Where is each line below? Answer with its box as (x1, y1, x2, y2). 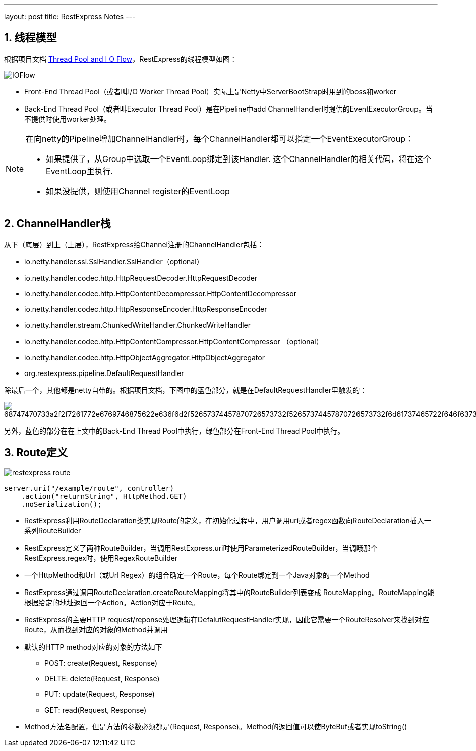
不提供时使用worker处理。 (24, 114, 111, 123)
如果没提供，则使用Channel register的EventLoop (46, 186, 230, 196)
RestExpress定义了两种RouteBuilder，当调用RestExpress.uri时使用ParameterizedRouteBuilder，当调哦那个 (24, 543, 378, 552)
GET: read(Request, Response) (44, 705, 147, 714)
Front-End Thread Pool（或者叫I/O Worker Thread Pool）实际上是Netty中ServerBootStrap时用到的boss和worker (24, 87, 397, 96)
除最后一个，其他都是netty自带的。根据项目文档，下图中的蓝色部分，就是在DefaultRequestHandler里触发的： (4, 385, 367, 394)
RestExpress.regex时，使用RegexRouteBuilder (24, 553, 178, 562)
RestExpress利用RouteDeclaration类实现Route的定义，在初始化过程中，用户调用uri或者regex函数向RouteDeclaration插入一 (24, 516, 431, 525)
